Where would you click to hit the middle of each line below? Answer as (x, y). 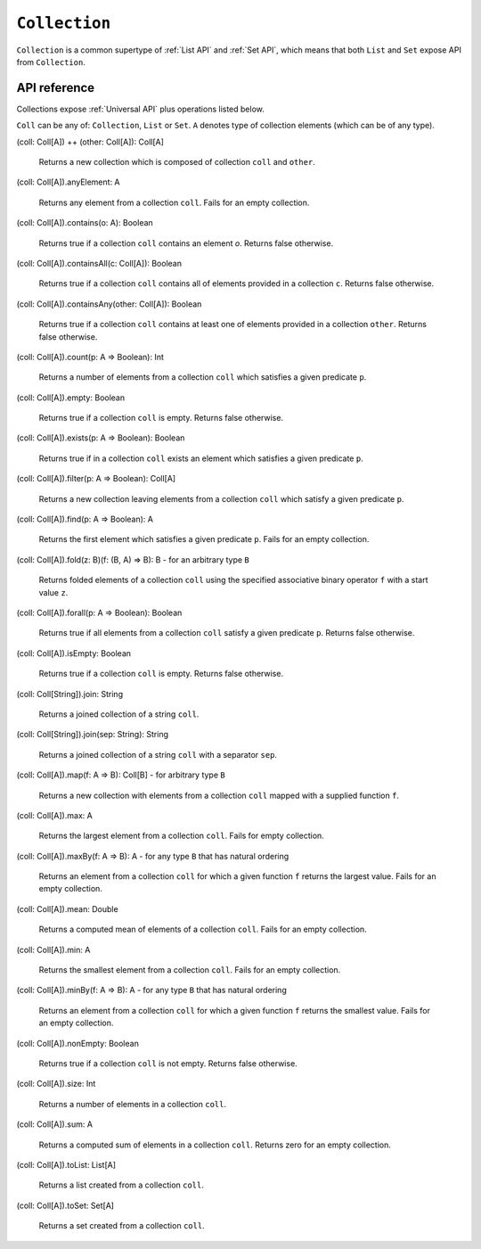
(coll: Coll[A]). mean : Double (68, 908)
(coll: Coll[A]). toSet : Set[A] (65, 1205)
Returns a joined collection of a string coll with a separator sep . (158, 754)
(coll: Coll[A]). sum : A (55, 1124)
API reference (56, 88)
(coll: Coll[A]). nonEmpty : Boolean (78, 1043)
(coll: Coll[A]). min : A (53, 949)
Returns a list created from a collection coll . (121, 1185)
